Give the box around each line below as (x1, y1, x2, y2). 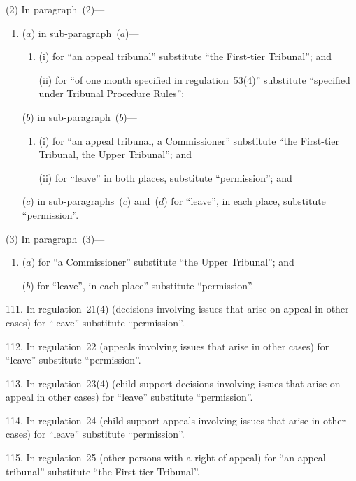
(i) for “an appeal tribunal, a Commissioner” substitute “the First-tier (38, 133, 339, 148)
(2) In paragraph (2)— (6, 2, 105, 16)
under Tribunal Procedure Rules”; (38, 86, 185, 101)
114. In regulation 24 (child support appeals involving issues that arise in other (6, 412, 346, 427)
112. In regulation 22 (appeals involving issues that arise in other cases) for (6, 338, 329, 353)
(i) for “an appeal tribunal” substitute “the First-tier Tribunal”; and (38, 49, 332, 64)
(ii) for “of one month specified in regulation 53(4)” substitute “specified (38, 72, 350, 87)
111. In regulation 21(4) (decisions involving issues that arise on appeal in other (6, 301, 349, 316)
